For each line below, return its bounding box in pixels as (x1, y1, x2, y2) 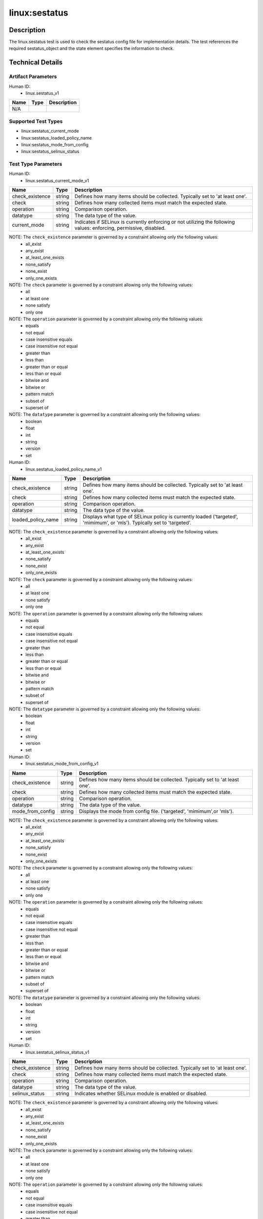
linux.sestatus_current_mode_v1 (25, 177, 89, 183)
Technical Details (9, 59, 63, 67)
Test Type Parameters (9, 161, 62, 168)
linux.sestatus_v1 (25, 90, 59, 96)
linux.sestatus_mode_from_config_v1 (25, 761, 99, 767)
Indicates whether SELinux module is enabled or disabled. (75, 1090, 207, 1097)
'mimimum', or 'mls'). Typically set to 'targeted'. (83, 519, 192, 526)
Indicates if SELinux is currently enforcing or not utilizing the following (75, 218, 235, 225)
